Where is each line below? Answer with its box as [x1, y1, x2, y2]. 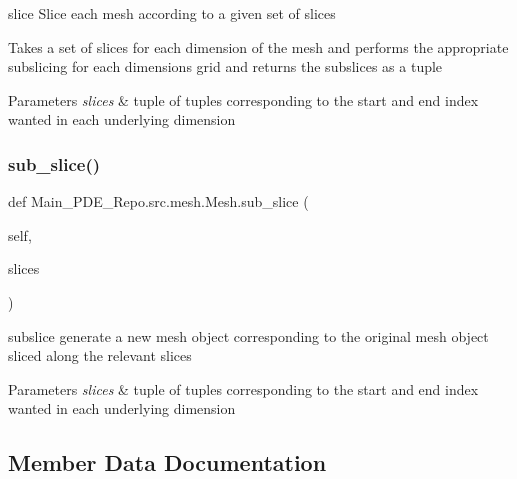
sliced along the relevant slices [8, 345, 192, 366]
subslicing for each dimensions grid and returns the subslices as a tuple [8, 56, 443, 77]
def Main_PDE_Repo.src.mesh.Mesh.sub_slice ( [8, 191, 309, 212]
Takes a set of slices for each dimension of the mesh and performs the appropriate [8, 36, 509, 57]
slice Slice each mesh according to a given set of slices [8, 3, 336, 23]
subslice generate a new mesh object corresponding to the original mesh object [8, 325, 489, 346]
